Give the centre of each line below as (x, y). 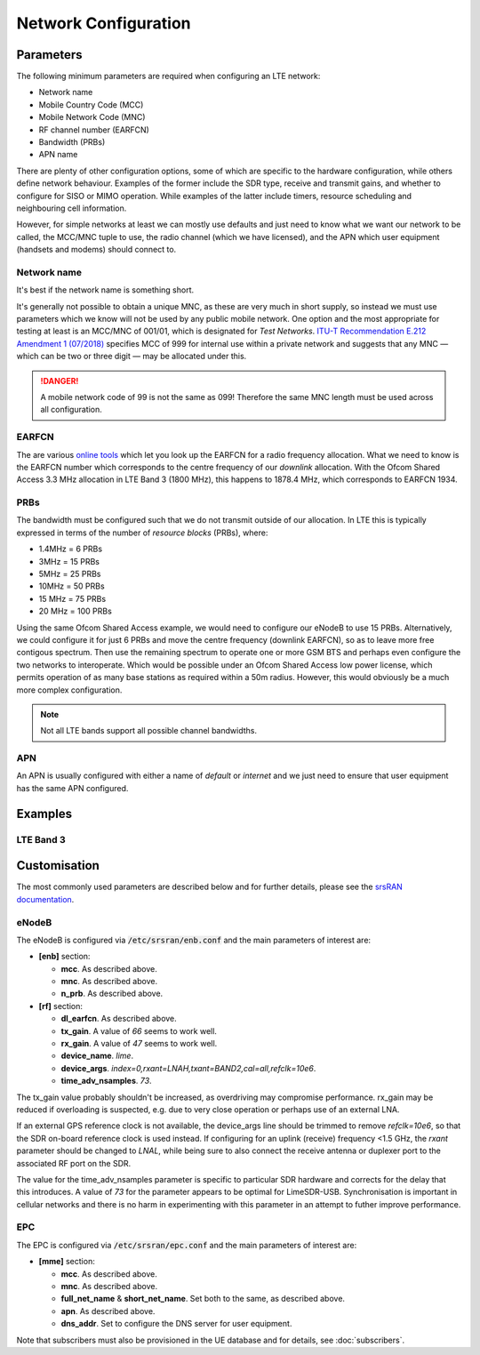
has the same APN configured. (72, 788)
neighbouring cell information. (72, 208)
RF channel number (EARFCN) (94, 130)
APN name (58, 155)
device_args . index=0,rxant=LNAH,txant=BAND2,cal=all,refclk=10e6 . (188, 1068)
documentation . (45, 899)
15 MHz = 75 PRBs (72, 598)
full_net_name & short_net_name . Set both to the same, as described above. (203, 1299)
